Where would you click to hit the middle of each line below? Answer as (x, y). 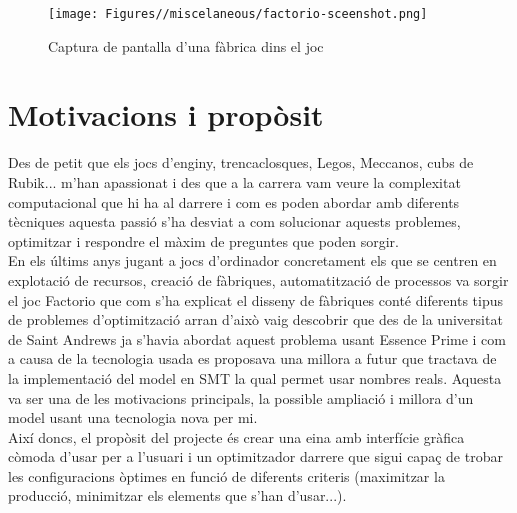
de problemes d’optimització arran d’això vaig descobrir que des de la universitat (255, 319)
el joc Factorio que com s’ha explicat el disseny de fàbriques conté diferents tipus (256, 299)
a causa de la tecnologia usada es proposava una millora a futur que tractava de (252, 358)
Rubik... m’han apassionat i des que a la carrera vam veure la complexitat (234, 181)
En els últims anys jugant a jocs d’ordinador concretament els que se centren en (252, 260)
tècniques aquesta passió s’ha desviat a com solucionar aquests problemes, (234, 221)
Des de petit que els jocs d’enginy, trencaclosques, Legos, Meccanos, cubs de (241, 162)
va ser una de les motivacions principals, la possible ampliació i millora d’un (241, 397)
